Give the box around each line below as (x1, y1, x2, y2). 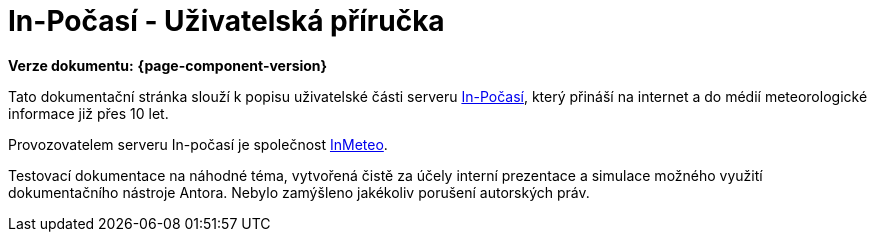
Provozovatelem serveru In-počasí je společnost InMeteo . (8, 135, 388, 153)
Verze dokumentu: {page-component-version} (8, 56, 328, 74)
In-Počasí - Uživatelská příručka (8, 4, 445, 38)
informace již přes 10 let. (8, 104, 169, 122)
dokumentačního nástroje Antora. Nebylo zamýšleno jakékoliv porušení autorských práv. (8, 183, 590, 201)
